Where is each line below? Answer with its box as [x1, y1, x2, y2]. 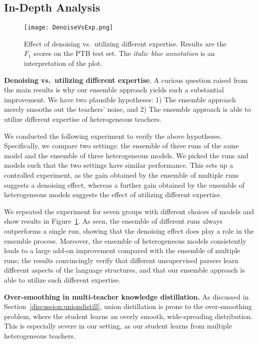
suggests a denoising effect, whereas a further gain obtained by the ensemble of [4, 179, 245, 190]
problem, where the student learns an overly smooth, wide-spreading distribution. [4, 311, 253, 321]
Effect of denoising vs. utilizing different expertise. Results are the [24, 38, 227, 48]
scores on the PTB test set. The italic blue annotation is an [33, 48, 215, 58]
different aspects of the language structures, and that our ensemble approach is [4, 265, 245, 275]
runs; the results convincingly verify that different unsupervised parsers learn [4, 255, 239, 265]
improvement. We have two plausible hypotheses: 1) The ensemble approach [4, 94, 236, 104]
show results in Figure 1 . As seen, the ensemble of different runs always [4, 216, 223, 226]
